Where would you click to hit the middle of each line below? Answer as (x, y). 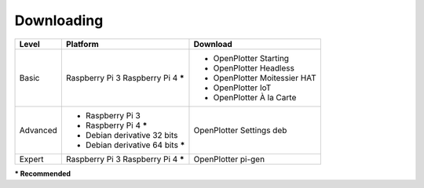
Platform (82, 44)
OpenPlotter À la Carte (255, 97)
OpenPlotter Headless (254, 68)
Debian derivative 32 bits (132, 135)
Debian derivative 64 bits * (135, 145)
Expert (31, 159)
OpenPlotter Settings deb (240, 130)
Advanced (38, 130)
